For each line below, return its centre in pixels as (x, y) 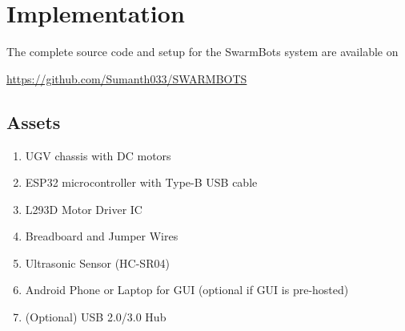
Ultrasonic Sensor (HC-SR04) (97, 262)
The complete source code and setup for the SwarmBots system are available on (202, 52)
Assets (34, 121)
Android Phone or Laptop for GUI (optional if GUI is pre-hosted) (187, 290)
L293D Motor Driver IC (84, 209)
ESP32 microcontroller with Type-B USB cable (141, 182)
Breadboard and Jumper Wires (102, 236)
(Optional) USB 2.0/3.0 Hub (96, 317)
